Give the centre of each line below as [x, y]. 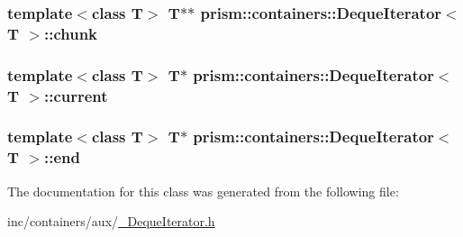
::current [76, 95]
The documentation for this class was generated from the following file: [203, 191]
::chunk [71, 33]
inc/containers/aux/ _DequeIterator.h [111, 221]
